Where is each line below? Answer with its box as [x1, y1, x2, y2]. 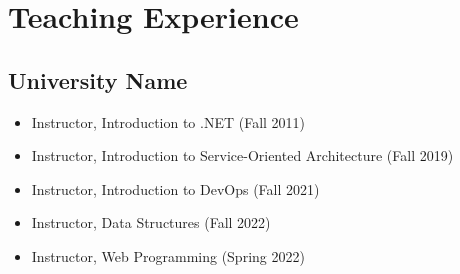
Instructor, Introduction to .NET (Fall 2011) [31, 111, 306, 132]
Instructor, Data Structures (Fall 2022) [31, 212, 271, 233]
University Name [8, 64, 188, 95]
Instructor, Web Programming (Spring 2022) [31, 245, 305, 266]
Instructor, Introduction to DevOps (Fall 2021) [31, 178, 320, 199]
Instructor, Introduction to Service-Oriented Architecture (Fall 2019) [31, 145, 454, 166]
